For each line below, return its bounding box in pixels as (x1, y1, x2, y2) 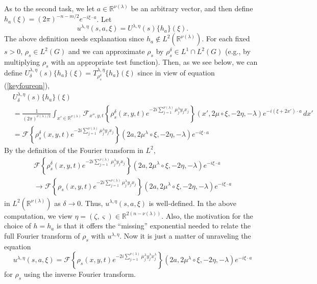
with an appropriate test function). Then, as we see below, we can (51, 56, 258, 67)
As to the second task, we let (4, 3, 95, 13)
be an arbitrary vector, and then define (131, 3, 253, 13)
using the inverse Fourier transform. (23, 269, 136, 279)
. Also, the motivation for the (161, 210, 253, 221)
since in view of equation (137, 67, 215, 78)
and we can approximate (68, 46, 145, 57)
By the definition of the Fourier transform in (4, 144, 143, 155)
